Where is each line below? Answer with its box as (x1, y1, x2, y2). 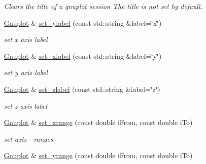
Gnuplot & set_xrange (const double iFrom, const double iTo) (4, 117, 193, 127)
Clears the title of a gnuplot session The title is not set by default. (4, 1, 203, 11)
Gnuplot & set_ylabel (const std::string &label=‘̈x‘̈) (4, 17, 162, 28)
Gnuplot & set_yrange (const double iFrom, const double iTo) (4, 150, 193, 161)
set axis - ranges (4, 133, 53, 144)
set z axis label (4, 100, 47, 111)
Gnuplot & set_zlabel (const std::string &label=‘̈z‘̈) (4, 83, 161, 94)
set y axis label (4, 67, 48, 78)
